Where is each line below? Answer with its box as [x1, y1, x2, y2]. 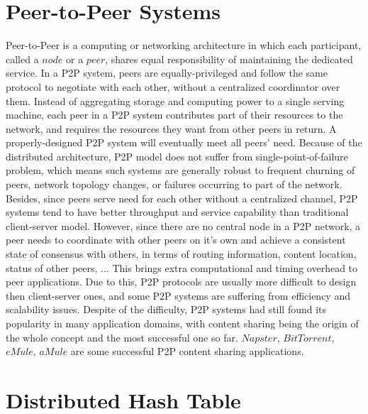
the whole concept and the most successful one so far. [6, 329, 238, 344]
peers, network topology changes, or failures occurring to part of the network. [6, 177, 342, 192]
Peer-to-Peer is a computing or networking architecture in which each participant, [6, 38, 362, 53]
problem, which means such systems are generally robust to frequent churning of [6, 163, 355, 178]
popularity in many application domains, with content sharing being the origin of [6, 316, 359, 330]
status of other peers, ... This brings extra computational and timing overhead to [6, 260, 358, 275]
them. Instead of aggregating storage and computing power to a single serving [6, 93, 345, 108]
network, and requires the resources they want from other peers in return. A [6, 121, 337, 136]
